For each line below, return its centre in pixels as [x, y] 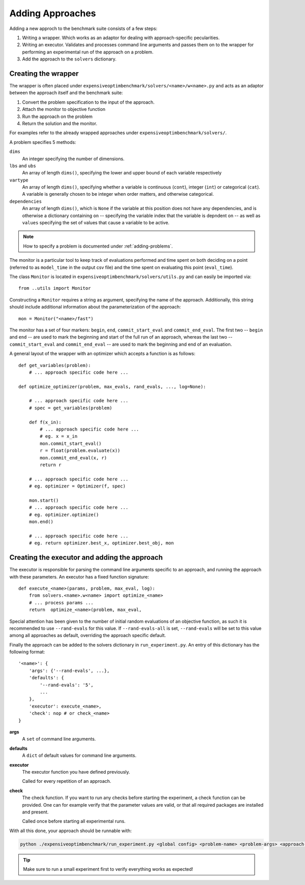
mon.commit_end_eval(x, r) [73, 458]
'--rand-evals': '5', [67, 685]
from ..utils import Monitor [55, 288]
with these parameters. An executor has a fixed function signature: [79, 576]
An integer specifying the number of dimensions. [73, 159]
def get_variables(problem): [55, 365]
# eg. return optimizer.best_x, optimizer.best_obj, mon [101, 543]
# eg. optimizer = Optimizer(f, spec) [77, 486]
